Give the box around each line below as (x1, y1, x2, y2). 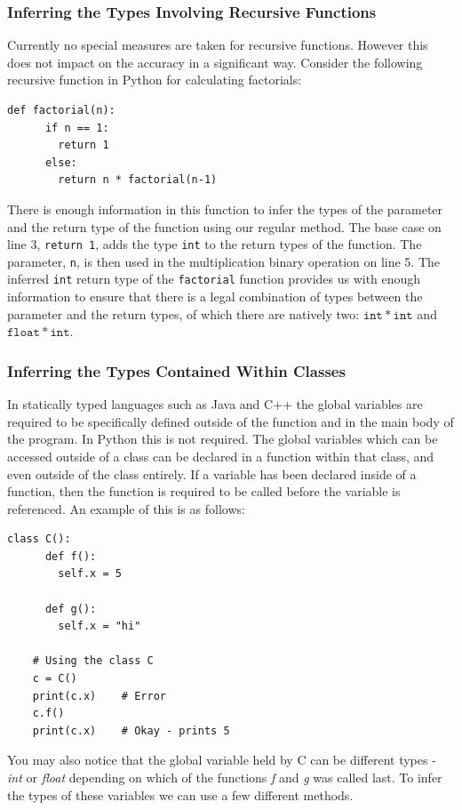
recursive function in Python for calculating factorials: (7, 70, 302, 89)
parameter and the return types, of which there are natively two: (7, 304, 360, 323)
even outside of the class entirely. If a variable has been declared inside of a (7, 464, 417, 483)
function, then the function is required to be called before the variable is (7, 482, 401, 501)
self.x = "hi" (58, 620, 141, 633)
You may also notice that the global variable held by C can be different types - (7, 750, 436, 769)
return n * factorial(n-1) (58, 173, 218, 187)
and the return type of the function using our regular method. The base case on (7, 217, 442, 236)
